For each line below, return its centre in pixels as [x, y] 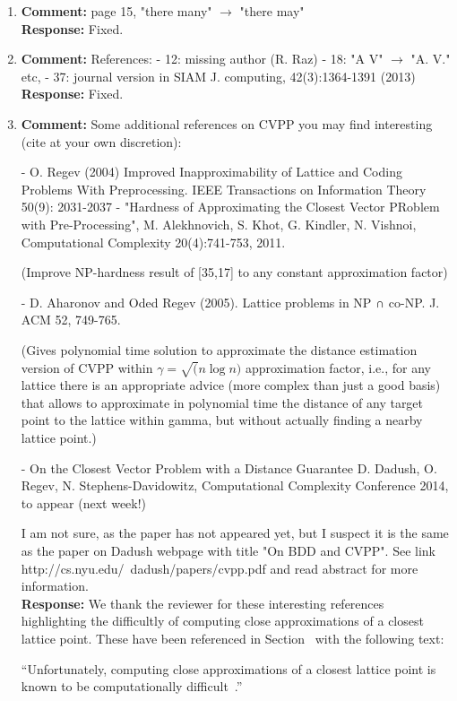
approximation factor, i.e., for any [338, 367]
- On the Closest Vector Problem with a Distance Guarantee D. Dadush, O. [229, 467]
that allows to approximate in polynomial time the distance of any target [222, 402]
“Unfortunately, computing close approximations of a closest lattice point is [228, 668]
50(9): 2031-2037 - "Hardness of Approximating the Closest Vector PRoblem [230, 207]
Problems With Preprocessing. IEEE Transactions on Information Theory [224, 189]
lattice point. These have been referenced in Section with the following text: [233, 638]
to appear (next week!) [84, 502]
